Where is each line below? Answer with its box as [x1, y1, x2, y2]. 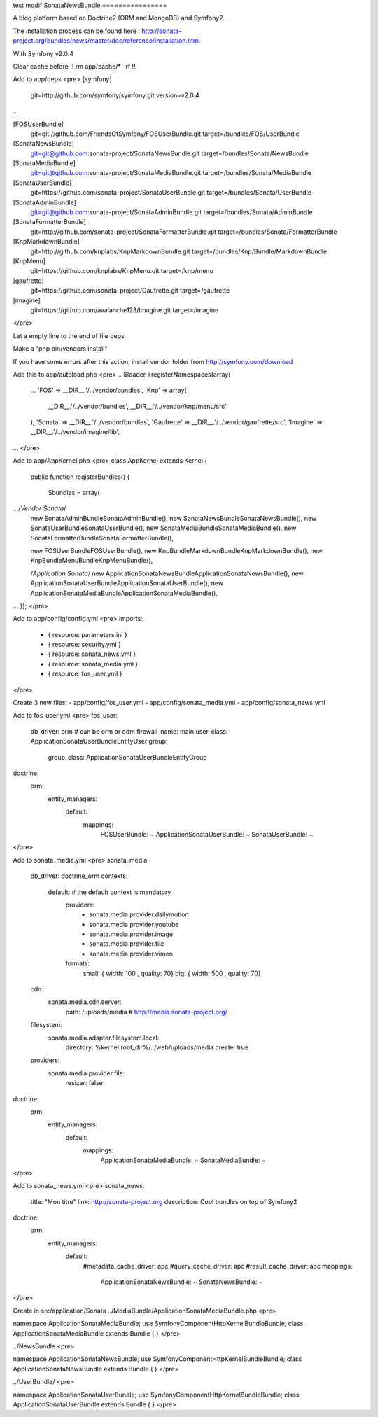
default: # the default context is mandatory [48, 888, 171, 896]
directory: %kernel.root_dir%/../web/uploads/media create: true [65, 1043, 249, 1052]
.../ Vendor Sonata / [13, 504, 66, 512]
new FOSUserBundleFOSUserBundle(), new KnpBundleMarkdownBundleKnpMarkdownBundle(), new [30, 546, 323, 554]
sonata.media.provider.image [89, 930, 174, 938]
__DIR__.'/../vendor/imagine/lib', [30, 428, 120, 436]
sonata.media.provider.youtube [89, 920, 179, 928]
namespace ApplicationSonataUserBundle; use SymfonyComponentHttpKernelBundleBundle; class [13, 1390, 300, 1399]
